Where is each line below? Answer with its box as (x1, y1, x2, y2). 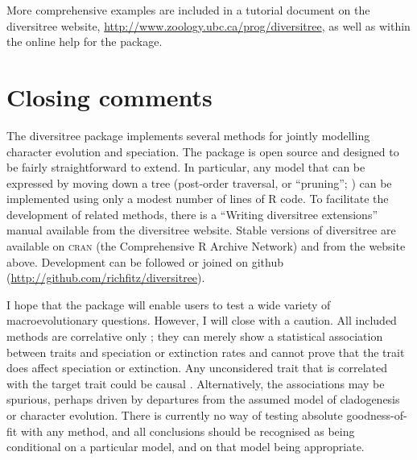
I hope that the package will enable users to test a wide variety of (6, 296, 331, 313)
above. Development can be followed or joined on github (6, 253, 284, 270)
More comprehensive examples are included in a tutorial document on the (6, 2, 370, 18)
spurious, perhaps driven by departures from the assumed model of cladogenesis (6, 391, 400, 408)
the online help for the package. (6, 33, 163, 50)
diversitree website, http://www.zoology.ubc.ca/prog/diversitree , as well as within (6, 17, 411, 34)
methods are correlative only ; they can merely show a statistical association (6, 328, 383, 345)
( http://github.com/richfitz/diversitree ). (6, 269, 205, 286)
